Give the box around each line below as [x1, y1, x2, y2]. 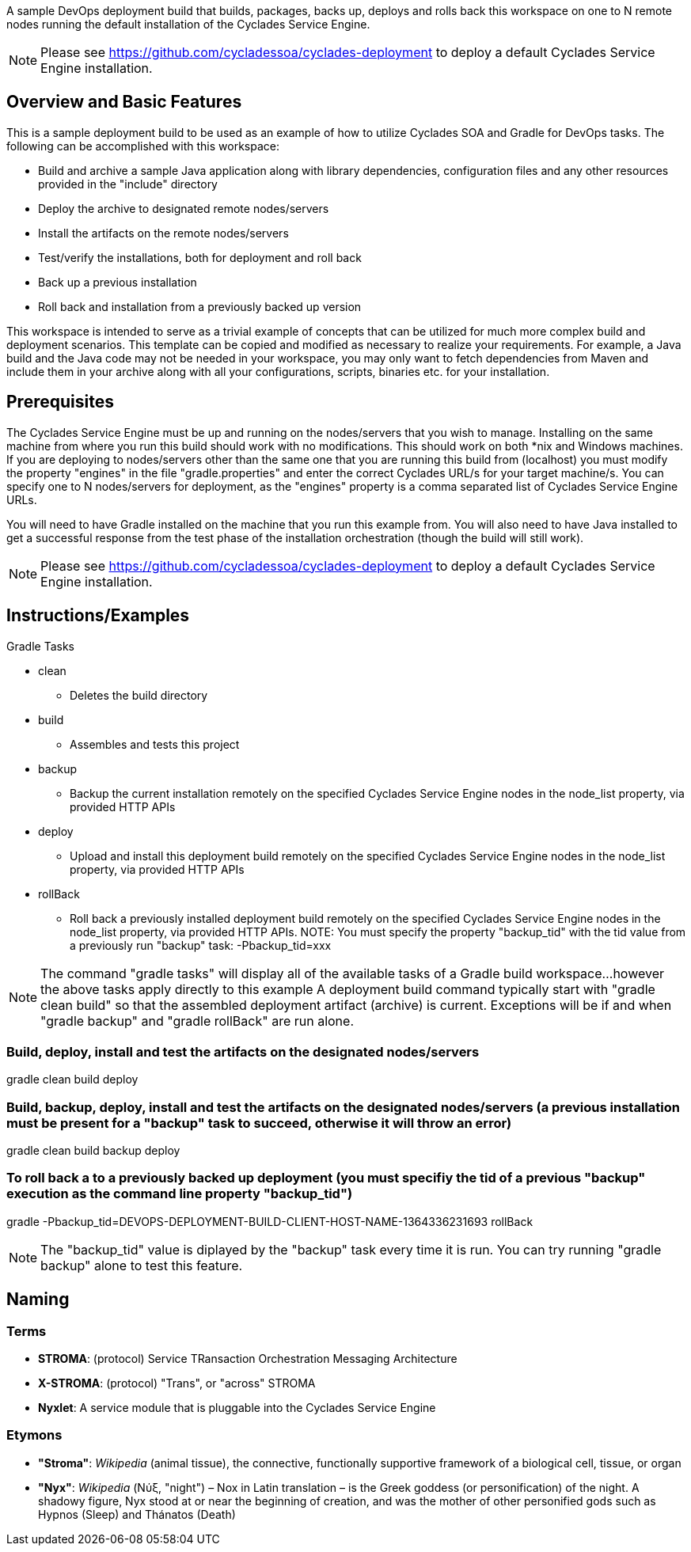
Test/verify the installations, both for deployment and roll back [38, 250, 362, 264]
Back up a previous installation [38, 275, 197, 289]
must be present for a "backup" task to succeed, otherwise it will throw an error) [6, 1114, 512, 1131]
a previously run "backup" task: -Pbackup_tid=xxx [70, 938, 332, 952]
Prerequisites [6, 392, 114, 412]
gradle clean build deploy [6, 1072, 139, 1087]
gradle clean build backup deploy [6, 1144, 180, 1158]
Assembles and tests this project [70, 737, 240, 751]
